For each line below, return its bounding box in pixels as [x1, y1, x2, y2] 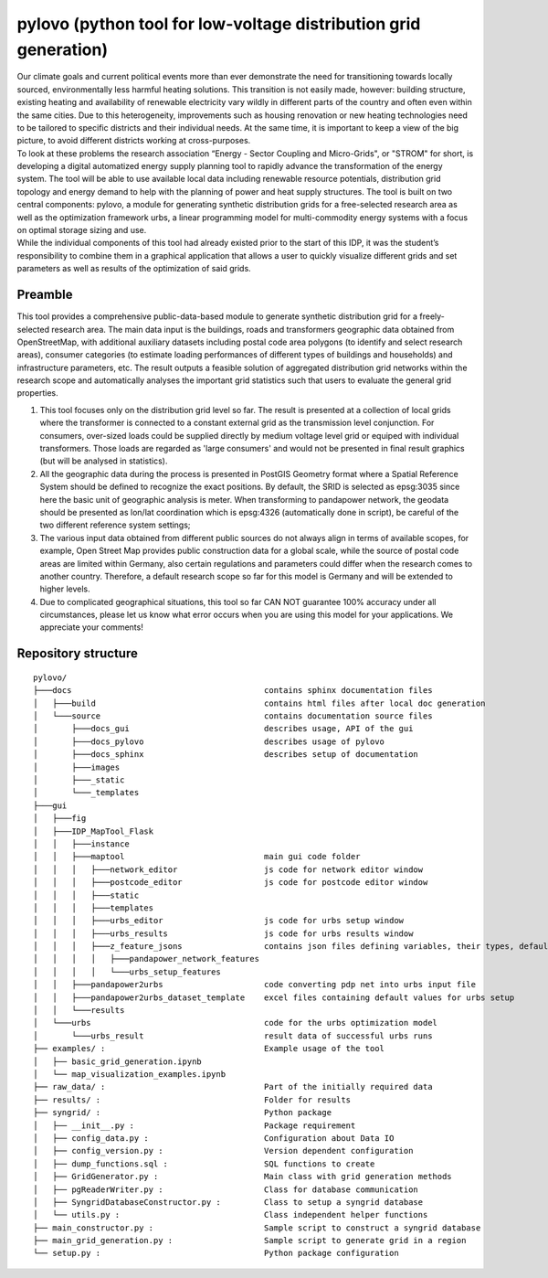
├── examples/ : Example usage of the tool [33, 1043, 385, 1054]
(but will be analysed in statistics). [39, 455, 168, 466]
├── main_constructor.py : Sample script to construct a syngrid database [33, 1222, 481, 1233]
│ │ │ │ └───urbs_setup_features [33, 966, 221, 977]
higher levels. [39, 583, 90, 594]
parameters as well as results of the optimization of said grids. [16, 263, 251, 274]
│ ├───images [33, 761, 121, 772]
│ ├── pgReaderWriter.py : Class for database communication [33, 1184, 419, 1195]
